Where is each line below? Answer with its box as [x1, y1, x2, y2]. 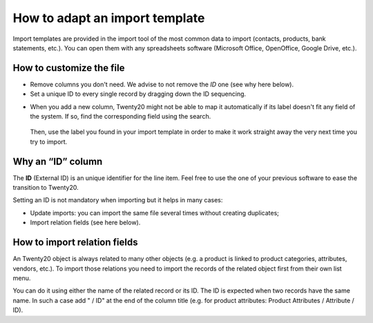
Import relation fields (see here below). [30, 218, 141, 227]
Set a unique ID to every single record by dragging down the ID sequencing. [30, 90, 247, 98]
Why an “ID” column [12, 155, 103, 167]
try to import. [30, 137, 68, 146]
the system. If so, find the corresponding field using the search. [30, 112, 211, 121]
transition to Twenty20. [12, 184, 79, 192]
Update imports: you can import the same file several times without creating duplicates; [30, 208, 280, 217]
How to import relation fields [12, 237, 138, 248]
